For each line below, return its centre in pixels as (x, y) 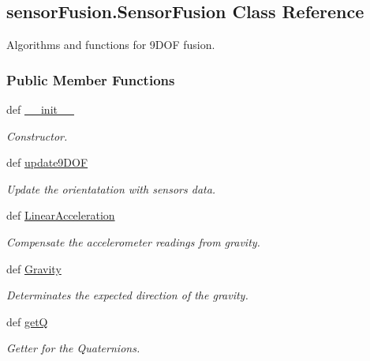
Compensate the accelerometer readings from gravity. (133, 241)
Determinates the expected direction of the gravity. (127, 295)
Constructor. (37, 135)
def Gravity (34, 268)
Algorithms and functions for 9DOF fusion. (111, 45)
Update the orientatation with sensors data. (111, 188)
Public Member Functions (91, 79)
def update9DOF (47, 162)
